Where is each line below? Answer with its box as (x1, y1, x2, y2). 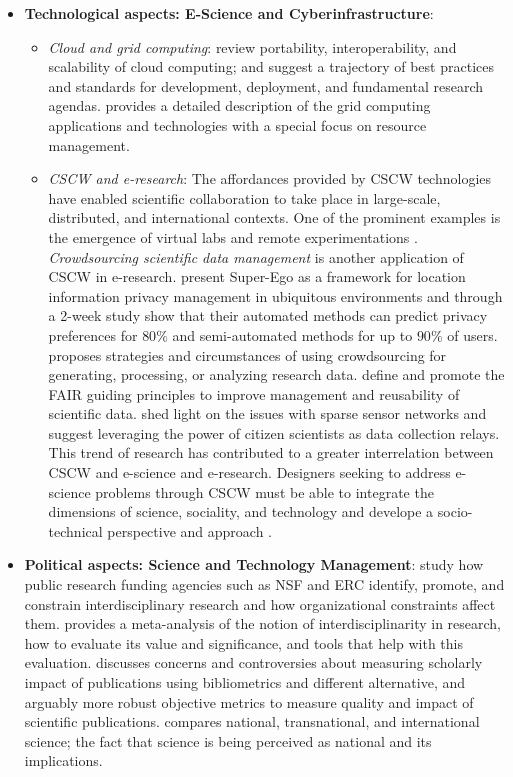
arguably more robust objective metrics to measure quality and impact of (24, 691, 474, 712)
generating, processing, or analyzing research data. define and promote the (48, 364, 505, 385)
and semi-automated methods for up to (172, 324, 413, 345)
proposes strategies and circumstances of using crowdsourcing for (48, 344, 447, 365)
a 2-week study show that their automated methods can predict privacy (48, 305, 488, 326)
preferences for (48, 324, 138, 345)
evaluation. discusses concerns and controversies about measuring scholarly (24, 652, 483, 673)
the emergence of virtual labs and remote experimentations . (48, 226, 418, 247)
